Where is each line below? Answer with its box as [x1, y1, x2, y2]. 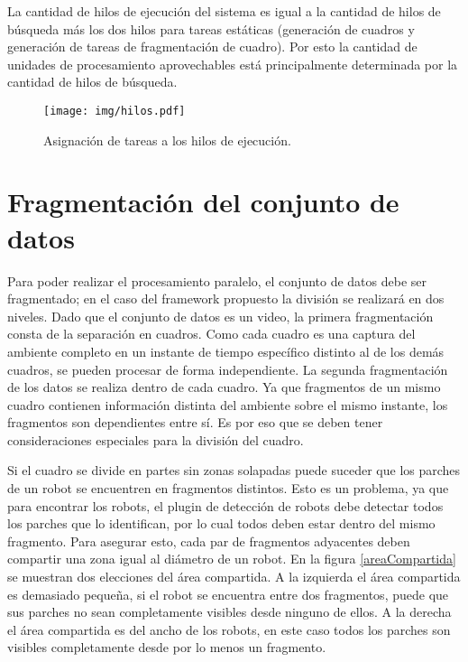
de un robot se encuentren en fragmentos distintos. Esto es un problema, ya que [7, 479, 449, 498]
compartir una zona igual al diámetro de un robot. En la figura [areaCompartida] [7, 549, 456, 568]
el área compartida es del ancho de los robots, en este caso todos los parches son [7, 620, 451, 639]
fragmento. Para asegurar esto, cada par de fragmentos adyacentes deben [7, 531, 410, 550]
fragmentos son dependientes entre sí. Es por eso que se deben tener [7, 413, 383, 432]
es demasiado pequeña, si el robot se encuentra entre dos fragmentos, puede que [7, 584, 449, 603]
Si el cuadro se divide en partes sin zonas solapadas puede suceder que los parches [7, 461, 461, 480]
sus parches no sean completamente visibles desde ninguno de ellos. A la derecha [7, 602, 452, 621]
